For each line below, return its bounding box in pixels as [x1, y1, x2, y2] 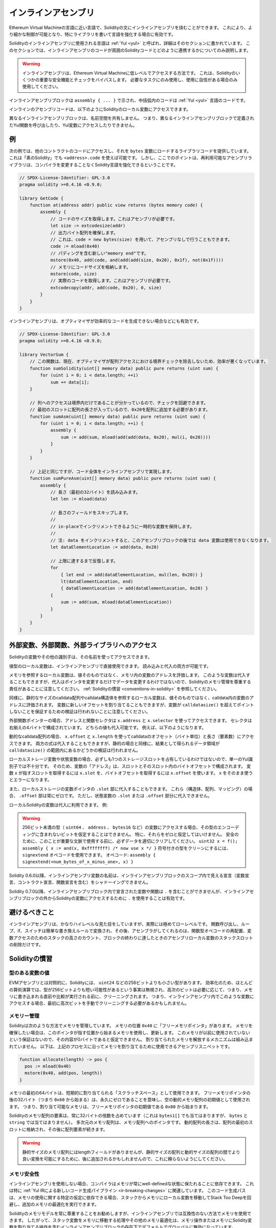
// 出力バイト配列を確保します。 [50, 230, 118, 235]
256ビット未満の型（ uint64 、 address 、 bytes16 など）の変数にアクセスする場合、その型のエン [22, 824, 226, 830]
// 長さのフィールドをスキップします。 [50, 510, 131, 516]
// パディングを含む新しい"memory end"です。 [50, 251, 149, 256]
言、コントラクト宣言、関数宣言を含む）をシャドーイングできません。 [9, 879, 151, 885]
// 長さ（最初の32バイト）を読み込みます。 [50, 489, 141, 495]
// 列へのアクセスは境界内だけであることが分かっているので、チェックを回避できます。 [29, 400, 208, 405]
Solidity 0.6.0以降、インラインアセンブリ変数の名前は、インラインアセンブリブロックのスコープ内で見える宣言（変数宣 [9, 872, 250, 878]
